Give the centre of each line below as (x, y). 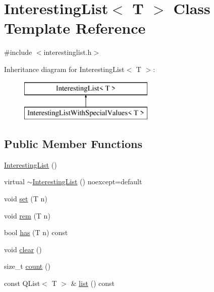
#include (18, 52)
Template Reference (75, 28)
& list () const (93, 283)
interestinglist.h (68, 52)
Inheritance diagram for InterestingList (64, 69)
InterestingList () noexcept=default (87, 181)
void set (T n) (26, 199)
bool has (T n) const (36, 232)
